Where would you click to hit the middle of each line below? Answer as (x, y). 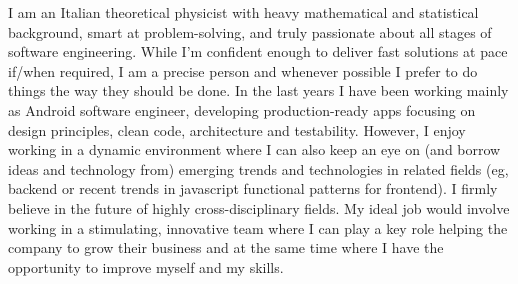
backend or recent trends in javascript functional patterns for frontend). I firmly (253, 188)
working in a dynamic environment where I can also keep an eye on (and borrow (254, 149)
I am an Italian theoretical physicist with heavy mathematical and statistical (243, 12)
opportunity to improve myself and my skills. (146, 266)
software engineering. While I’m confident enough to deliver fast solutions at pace (258, 51)
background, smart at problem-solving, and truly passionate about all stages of (250, 31)
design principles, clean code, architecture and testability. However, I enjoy (237, 129)
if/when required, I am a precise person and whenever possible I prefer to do (243, 70)
